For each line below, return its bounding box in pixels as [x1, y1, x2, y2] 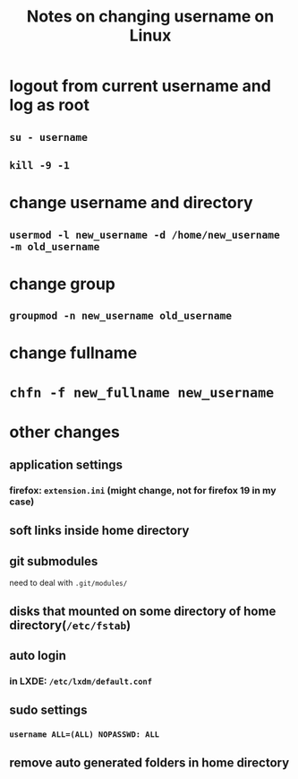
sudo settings [9, 703, 88, 718]
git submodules [9, 554, 98, 569]
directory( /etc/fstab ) [9, 617, 132, 633]
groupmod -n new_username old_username [9, 310, 233, 322]
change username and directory [9, 193, 253, 213]
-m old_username [9, 240, 100, 253]
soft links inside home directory [9, 523, 190, 538]
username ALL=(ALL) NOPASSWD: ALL [9, 730, 159, 740]
